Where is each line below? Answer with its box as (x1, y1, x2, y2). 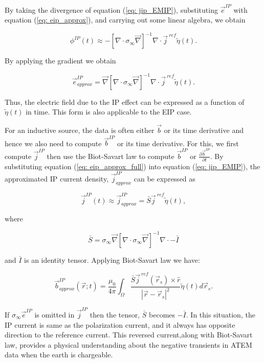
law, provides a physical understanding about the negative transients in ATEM (5, 339, 252, 350)
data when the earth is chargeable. (5, 349, 113, 360)
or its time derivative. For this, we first (117, 138, 239, 148)
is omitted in (34, 309, 75, 320)
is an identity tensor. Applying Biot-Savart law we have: (24, 254, 200, 265)
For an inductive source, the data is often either (5, 124, 155, 135)
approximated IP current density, (5, 173, 109, 184)
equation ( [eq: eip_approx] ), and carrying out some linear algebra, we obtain (5, 14, 246, 25)
